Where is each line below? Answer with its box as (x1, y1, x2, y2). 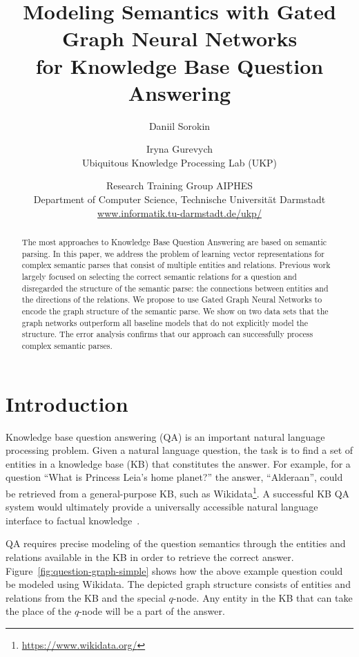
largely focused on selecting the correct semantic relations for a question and (21, 271, 297, 283)
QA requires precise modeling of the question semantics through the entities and (6, 536, 346, 551)
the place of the (6, 604, 72, 618)
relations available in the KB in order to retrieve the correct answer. (6, 549, 294, 564)
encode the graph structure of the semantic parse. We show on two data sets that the (21, 305, 329, 316)
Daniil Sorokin (148, 118, 211, 133)
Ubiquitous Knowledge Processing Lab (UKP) (81, 155, 278, 169)
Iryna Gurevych (146, 142, 213, 156)
